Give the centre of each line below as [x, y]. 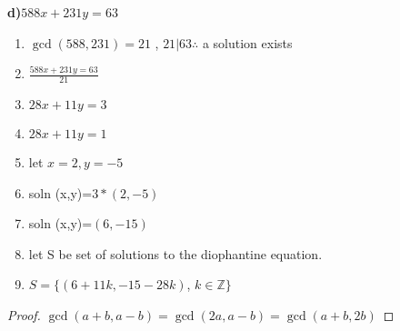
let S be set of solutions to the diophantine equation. [175, 253]
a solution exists [247, 42]
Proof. [24, 314]
